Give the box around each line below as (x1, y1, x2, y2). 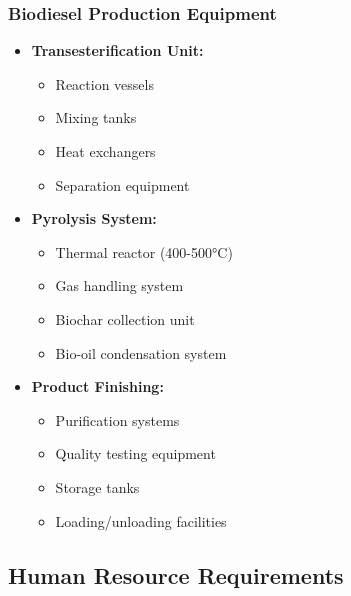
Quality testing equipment (55, 443, 216, 464)
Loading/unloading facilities (55, 510, 227, 531)
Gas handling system (55, 275, 184, 296)
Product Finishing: (31, 376, 164, 397)
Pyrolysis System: (31, 208, 157, 229)
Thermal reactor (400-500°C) (55, 241, 233, 262)
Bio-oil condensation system (55, 342, 227, 363)
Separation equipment (55, 174, 190, 195)
